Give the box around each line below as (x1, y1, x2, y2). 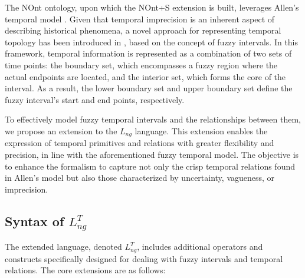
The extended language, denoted (5, 240, 122, 253)
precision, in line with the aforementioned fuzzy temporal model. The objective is (5, 148, 299, 160)
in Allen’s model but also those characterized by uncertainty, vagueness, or (5, 171, 275, 184)
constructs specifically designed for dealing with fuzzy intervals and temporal (5, 252, 283, 264)
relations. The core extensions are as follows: (5, 264, 166, 276)
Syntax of (5, 211, 64, 230)
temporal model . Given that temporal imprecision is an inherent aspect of (5, 12, 275, 25)
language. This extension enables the (135, 124, 268, 137)
